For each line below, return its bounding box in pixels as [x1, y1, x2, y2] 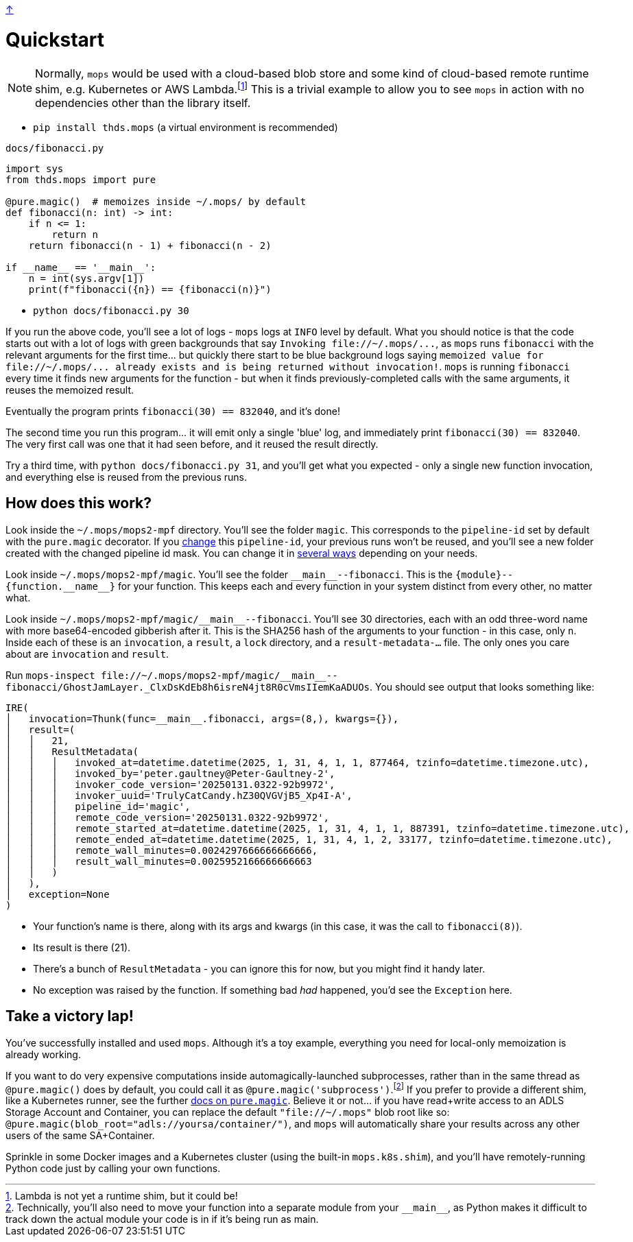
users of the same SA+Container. [5, 1130, 155, 1142]
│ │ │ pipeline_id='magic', [5, 800, 191, 812]
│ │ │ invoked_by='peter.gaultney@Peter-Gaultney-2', [5, 767, 335, 779]
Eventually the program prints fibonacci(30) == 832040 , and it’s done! [5, 405, 340, 417]
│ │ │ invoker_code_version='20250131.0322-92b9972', [5, 778, 335, 790]
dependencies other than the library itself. [35, 95, 251, 110]
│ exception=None [5, 888, 110, 900]
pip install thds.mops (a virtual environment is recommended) [33, 121, 338, 133]
